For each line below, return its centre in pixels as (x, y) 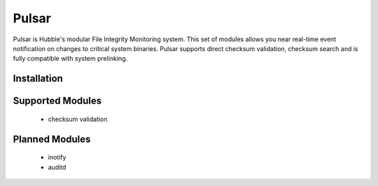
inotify (57, 157)
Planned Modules (52, 139)
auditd (57, 167)
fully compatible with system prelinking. (70, 59)
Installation (38, 79)
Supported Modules (57, 101)
